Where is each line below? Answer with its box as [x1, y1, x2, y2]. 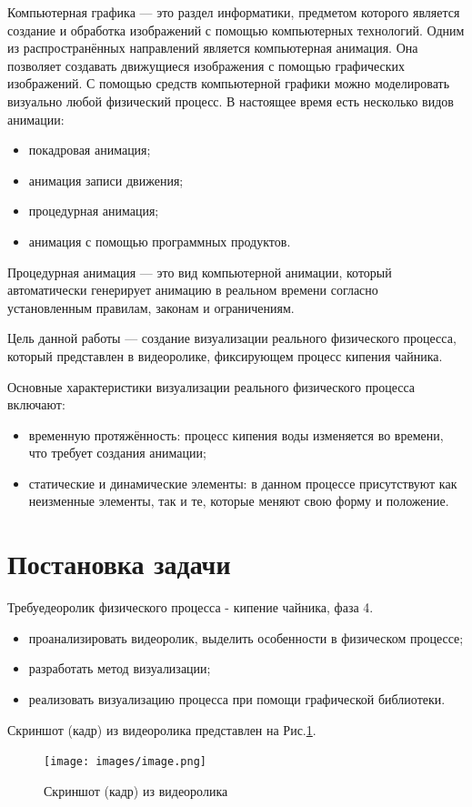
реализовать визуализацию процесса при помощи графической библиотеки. [28, 689, 446, 708]
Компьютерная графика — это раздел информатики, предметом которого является [7, 3, 460, 21]
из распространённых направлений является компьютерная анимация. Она [7, 38, 418, 57]
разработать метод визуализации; [28, 659, 211, 678]
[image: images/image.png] [44, 755, 206, 769]
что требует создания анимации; [28, 443, 206, 462]
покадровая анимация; [28, 140, 151, 159]
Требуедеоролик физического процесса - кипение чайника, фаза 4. [7, 598, 374, 617]
